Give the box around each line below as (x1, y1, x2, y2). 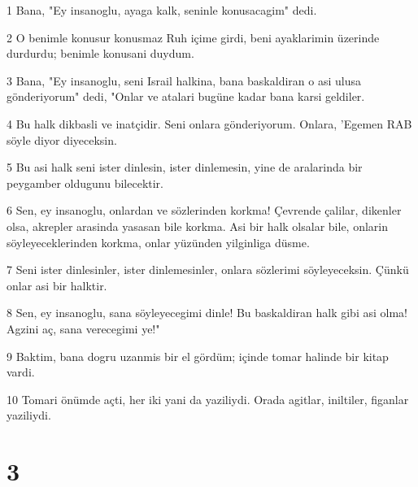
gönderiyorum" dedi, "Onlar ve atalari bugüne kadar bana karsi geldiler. (7, 88, 365, 105)
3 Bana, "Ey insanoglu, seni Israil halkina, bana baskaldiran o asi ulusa (7, 72, 361, 89)
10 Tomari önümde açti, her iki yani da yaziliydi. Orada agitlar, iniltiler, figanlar (7, 390, 409, 407)
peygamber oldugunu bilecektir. (7, 174, 164, 191)
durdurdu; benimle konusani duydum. (7, 45, 194, 62)
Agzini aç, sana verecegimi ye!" (7, 320, 160, 337)
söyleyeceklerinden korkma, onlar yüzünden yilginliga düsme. (7, 233, 310, 250)
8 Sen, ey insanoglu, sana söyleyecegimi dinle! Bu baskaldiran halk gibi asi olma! (7, 304, 407, 321)
